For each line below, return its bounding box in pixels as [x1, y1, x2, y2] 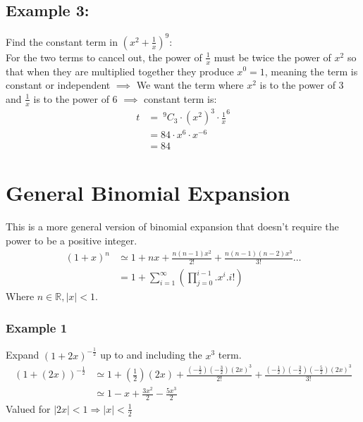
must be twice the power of [214, 49, 331, 64]
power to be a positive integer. [6, 232, 137, 247]
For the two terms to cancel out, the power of [6, 49, 202, 64]
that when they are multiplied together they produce [6, 63, 234, 78]
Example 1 [6, 318, 68, 336]
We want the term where [136, 77, 244, 92]
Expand [6, 347, 39, 362]
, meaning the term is [264, 63, 358, 78]
